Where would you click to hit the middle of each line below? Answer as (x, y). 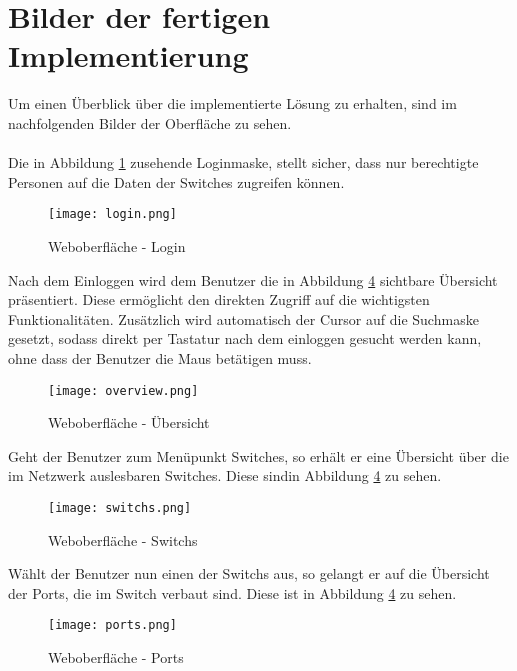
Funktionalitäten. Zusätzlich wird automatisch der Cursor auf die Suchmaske (243, 318)
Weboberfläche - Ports (116, 657)
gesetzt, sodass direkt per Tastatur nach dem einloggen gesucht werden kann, (245, 338)
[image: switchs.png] (120, 507)
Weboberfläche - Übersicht (129, 422)
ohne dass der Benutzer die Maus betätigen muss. (160, 357)
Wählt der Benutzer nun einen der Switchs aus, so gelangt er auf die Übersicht (249, 573)
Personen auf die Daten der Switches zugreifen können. (176, 181)
